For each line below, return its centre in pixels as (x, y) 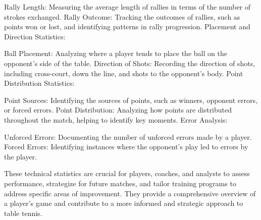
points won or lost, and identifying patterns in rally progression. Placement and (127, 26)
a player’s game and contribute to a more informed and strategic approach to (124, 203)
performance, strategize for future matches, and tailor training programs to (120, 183)
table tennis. (23, 213)
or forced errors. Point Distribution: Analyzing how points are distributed (118, 110)
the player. (20, 156)
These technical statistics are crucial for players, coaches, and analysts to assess (127, 173)
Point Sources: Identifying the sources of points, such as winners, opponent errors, (131, 100)
